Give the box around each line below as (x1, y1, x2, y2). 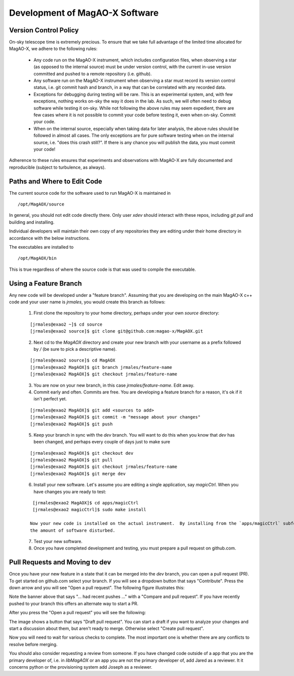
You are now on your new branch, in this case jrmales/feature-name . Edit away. (33, 382, 195, 388)
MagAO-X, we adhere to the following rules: (9, 46, 98, 52)
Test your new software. (33, 538, 83, 544)
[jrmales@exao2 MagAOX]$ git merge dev (30, 471, 126, 476)
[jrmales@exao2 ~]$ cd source (30, 321, 103, 327)
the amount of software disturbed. (30, 527, 116, 533)
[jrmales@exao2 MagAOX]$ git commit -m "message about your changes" (30, 415, 201, 420)
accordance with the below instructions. (9, 235, 90, 241)
